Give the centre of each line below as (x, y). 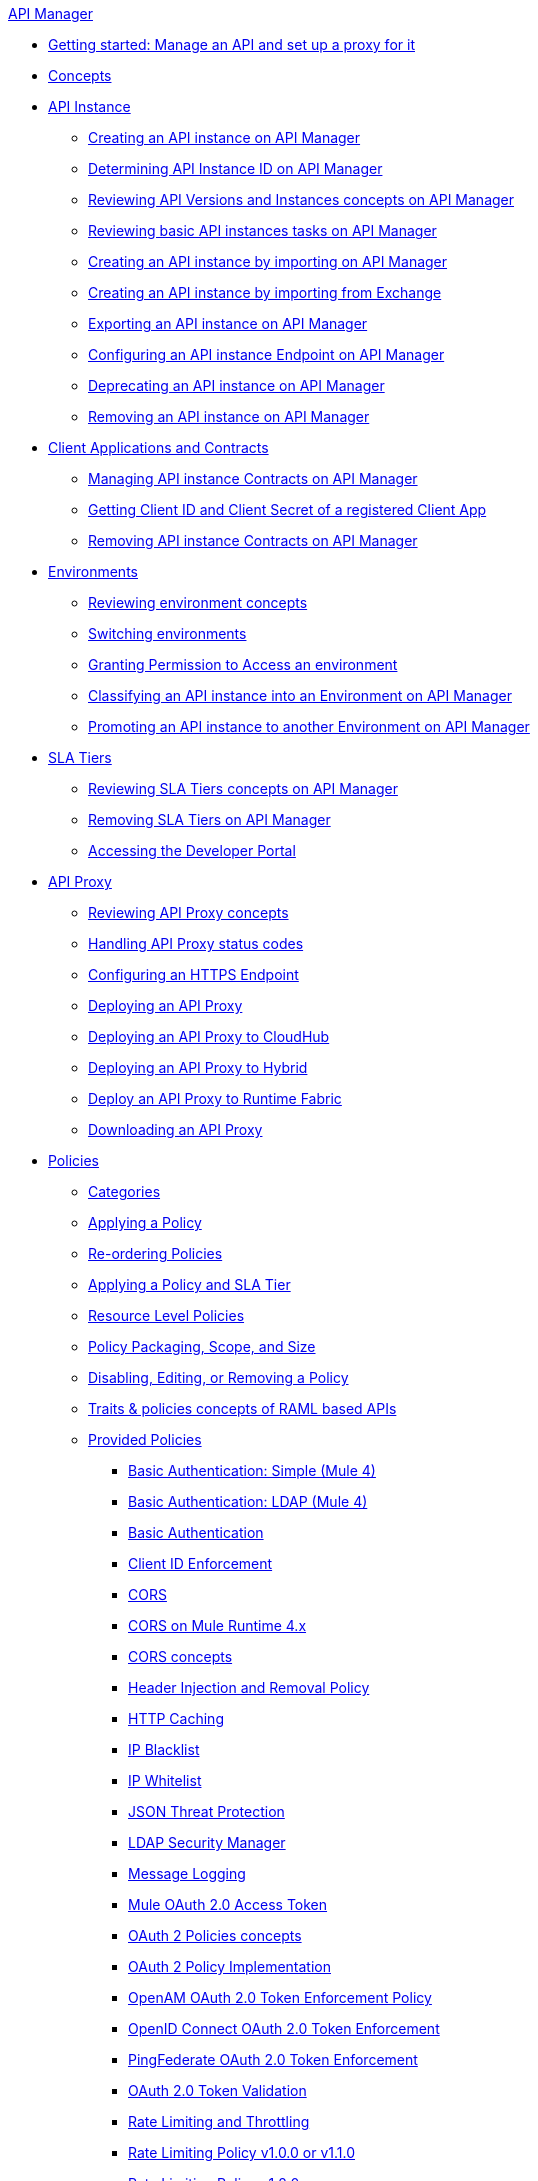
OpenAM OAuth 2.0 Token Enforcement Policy (280, 1997)
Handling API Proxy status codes (196, 943)
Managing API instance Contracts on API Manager (253, 478)
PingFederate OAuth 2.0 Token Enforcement (273, 2059)
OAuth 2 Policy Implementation (229, 1966)
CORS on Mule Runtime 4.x (217, 1625)
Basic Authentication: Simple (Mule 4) (252, 1470)
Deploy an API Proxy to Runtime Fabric (215, 1098)
